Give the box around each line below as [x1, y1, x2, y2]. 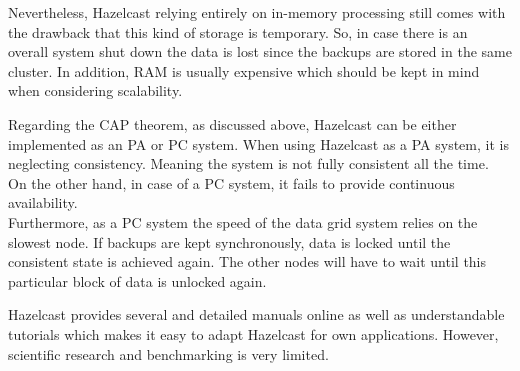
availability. [8, 192, 78, 213]
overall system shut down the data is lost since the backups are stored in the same [8, 41, 512, 62]
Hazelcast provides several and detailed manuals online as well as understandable [8, 304, 505, 325]
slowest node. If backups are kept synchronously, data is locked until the [8, 231, 451, 252]
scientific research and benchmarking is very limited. [8, 343, 329, 364]
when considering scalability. [8, 80, 183, 101]
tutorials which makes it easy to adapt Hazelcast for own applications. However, [8, 323, 499, 344]
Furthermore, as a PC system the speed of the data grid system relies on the [8, 211, 478, 232]
